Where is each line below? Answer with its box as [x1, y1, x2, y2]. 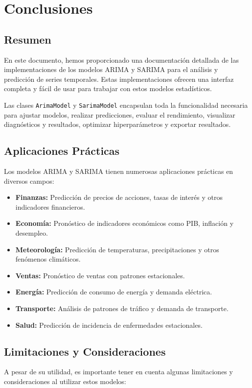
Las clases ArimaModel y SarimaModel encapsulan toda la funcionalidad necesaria [4, 99, 248, 110]
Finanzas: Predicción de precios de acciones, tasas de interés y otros [15, 192, 223, 202]
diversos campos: [4, 175, 54, 186]
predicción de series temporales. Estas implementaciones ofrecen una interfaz [4, 73, 234, 84]
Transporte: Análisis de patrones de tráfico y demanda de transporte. [15, 303, 229, 313]
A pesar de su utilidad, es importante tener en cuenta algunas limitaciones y [4, 366, 233, 377]
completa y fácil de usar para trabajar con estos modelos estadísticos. [4, 83, 212, 94]
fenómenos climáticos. [15, 254, 81, 264]
